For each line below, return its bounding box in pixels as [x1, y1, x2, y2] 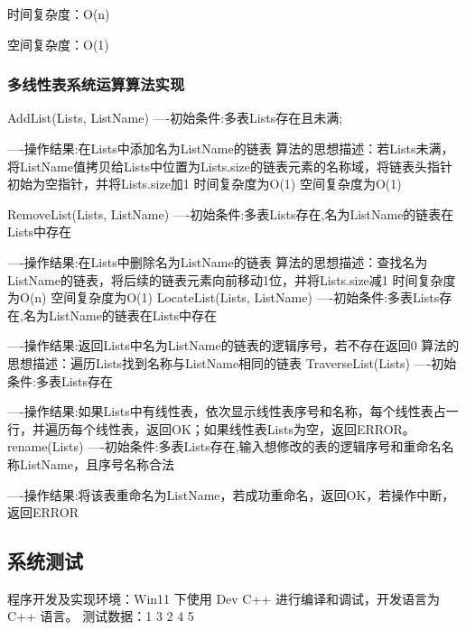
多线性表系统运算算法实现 [7, 73, 185, 96]
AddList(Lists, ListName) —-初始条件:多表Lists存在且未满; [7, 108, 343, 127]
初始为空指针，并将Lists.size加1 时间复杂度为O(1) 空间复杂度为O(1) [7, 174, 402, 193]
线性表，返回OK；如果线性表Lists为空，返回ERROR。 [95, 419, 415, 438]
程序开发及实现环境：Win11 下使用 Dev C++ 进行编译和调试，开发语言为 [7, 588, 440, 607]
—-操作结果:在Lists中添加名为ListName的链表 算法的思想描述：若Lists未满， [7, 139, 454, 157]
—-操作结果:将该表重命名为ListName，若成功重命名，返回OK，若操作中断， [7, 485, 455, 504]
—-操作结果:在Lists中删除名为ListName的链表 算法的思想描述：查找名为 [7, 252, 428, 271]
